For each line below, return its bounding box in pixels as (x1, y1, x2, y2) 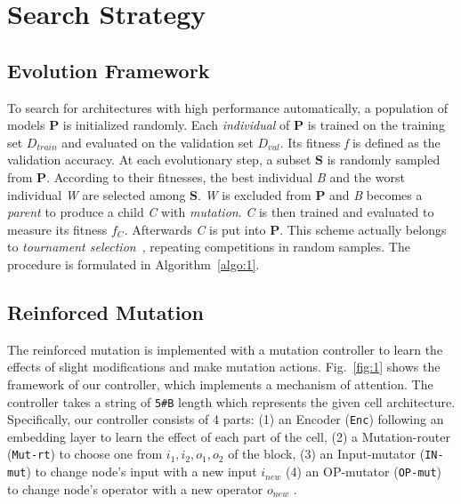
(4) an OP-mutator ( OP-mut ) (286, 462, 442, 481)
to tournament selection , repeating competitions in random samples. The (7, 237, 410, 256)
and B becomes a (329, 185, 423, 204)
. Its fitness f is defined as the (279, 132, 441, 151)
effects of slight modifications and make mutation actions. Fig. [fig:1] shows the (7, 357, 441, 376)
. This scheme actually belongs (279, 220, 447, 238)
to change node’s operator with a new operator (7, 479, 263, 498)
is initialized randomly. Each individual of (62, 116, 290, 134)
